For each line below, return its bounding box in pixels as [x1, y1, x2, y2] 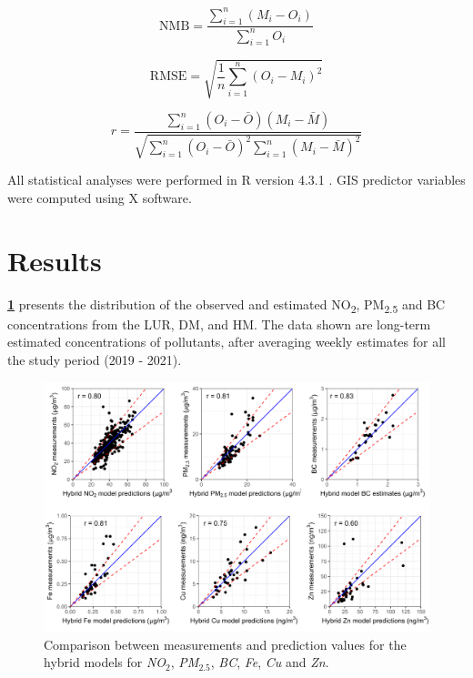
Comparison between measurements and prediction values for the [44, 634, 407, 653]
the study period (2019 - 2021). [7, 350, 182, 369]
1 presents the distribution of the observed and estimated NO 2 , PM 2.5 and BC [7, 294, 446, 316]
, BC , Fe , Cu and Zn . [210, 653, 329, 672]
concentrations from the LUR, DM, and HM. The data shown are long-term [7, 314, 431, 333]
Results [7, 241, 102, 278]
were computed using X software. [7, 188, 192, 207]
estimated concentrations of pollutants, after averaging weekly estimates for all [7, 332, 446, 351]
